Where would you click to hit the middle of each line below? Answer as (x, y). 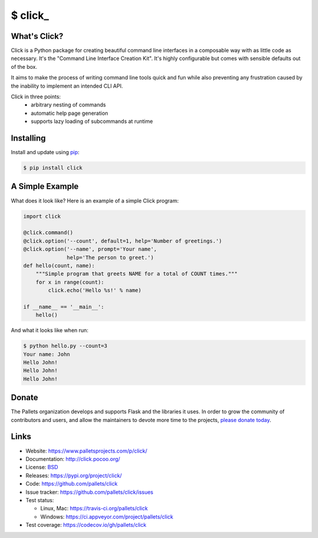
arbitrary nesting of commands (68, 105)
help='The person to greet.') (110, 257)
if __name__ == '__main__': (64, 307)
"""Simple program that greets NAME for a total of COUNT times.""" (137, 274)
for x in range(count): (70, 282)
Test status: (40, 500)
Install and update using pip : (45, 152)
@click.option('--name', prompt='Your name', (90, 249)
